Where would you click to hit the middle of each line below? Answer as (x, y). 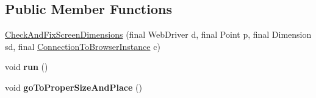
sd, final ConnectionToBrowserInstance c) (83, 46)
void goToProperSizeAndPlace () (74, 87)
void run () (27, 67)
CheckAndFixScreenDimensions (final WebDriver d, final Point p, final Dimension (158, 34)
